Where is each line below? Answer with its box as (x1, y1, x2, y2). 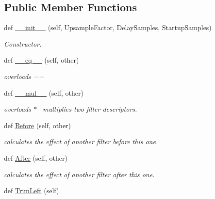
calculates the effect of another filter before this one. (4, 136, 158, 147)
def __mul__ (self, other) (4, 87, 83, 98)
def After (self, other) (4, 152, 67, 163)
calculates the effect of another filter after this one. (4, 169, 155, 179)
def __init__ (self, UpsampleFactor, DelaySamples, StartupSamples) (4, 22, 212, 33)
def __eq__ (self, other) (4, 55, 79, 65)
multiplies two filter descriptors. (43, 104, 137, 114)
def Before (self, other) (4, 120, 71, 130)
